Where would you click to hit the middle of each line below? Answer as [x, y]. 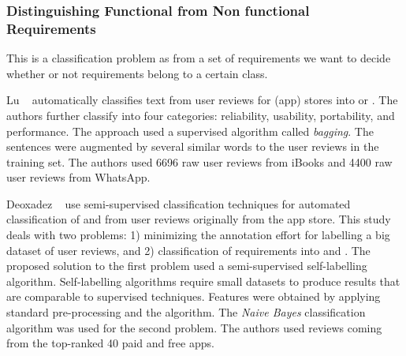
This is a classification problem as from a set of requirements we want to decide [199, 58]
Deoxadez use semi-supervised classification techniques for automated [179, 203]
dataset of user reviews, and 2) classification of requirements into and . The [188, 250]
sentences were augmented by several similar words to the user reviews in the [193, 146]
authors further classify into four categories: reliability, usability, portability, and [201, 115]
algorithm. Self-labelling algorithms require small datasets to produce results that [203, 281]
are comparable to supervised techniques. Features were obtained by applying [194, 296]
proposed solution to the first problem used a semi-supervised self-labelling [187, 266]
